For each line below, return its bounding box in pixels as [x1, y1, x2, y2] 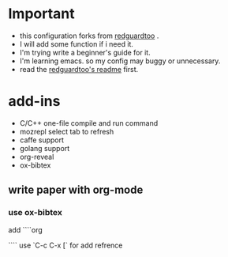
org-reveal [19, 152, 54, 161]
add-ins [8, 93, 61, 111]
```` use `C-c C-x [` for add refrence [8, 240, 123, 250]
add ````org [8, 225, 43, 234]
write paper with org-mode [8, 183, 144, 197]
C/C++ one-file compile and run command [19, 118, 159, 127]
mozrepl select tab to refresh [19, 127, 114, 136]
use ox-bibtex [8, 207, 63, 218]
